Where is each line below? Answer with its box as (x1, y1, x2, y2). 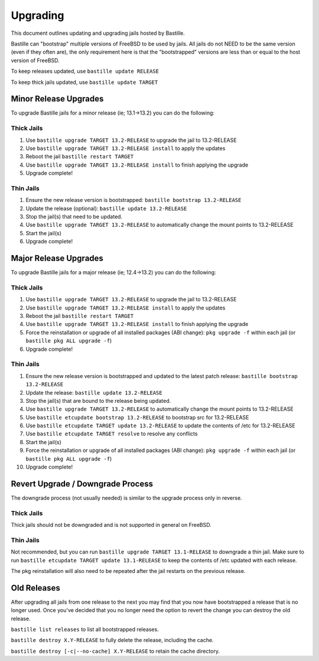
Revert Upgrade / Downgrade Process (11, 478, 154, 489)
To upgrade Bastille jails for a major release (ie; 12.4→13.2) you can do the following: (11, 269, 216, 276)
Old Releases (11, 582, 60, 593)
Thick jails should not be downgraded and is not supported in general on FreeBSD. (11, 522, 212, 529)
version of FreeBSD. (11, 57, 60, 64)
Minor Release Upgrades (11, 94, 104, 104)
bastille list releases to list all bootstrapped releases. (11, 626, 159, 633)
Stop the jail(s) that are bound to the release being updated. (25, 397, 171, 404)
